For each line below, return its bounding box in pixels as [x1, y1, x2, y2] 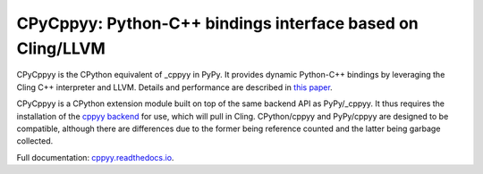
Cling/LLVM [16, 38, 106, 58]
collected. [16, 136, 54, 146]
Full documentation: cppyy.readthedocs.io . [16, 152, 174, 162]
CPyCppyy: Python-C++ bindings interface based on [16, 13, 419, 33]
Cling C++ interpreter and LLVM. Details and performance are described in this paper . [16, 81, 333, 93]
